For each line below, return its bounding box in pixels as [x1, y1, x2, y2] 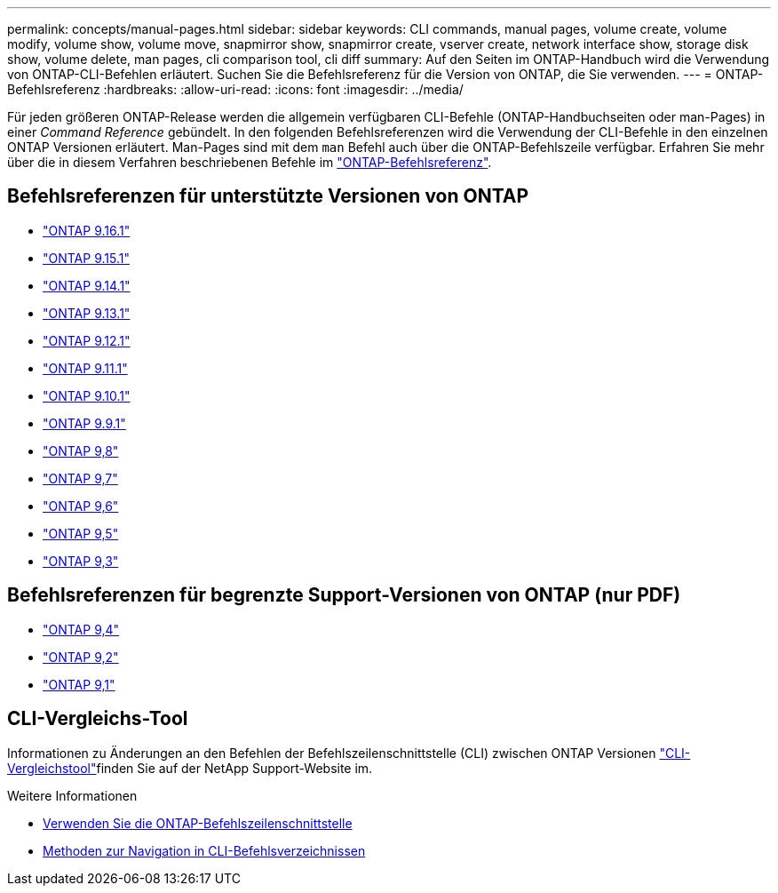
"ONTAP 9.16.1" [43, 222, 131, 238]
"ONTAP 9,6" [43, 498, 119, 514]
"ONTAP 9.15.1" [43, 250, 130, 266]
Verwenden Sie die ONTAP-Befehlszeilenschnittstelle [43, 815, 353, 831]
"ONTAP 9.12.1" [43, 332, 131, 348]
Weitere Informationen [7, 787, 138, 803]
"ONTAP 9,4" [43, 621, 120, 637]
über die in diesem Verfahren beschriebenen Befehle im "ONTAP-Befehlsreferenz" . [7, 155, 492, 170]
